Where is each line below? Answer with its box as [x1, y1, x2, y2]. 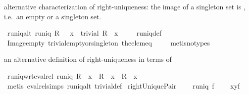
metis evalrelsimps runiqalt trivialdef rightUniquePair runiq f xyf [7, 80, 240, 91]
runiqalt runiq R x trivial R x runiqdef [7, 28, 162, 38]
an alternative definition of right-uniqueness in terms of [4, 54, 172, 64]
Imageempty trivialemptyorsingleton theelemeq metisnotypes [7, 37, 210, 47]
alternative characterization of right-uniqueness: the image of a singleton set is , [4, 1, 246, 11]
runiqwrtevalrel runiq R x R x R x [7, 70, 138, 81]
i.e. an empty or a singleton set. [4, 11, 101, 21]
